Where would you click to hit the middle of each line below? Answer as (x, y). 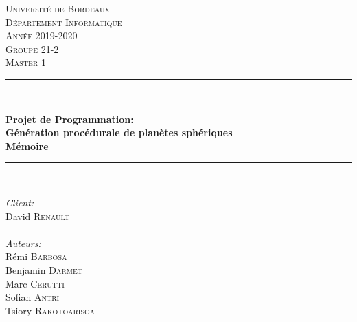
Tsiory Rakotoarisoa (50, 310)
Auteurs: (23, 243)
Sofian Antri (33, 297)
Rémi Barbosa (36, 256)
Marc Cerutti (35, 283)
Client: (20, 202)
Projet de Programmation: (70, 119)
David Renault (38, 216)
